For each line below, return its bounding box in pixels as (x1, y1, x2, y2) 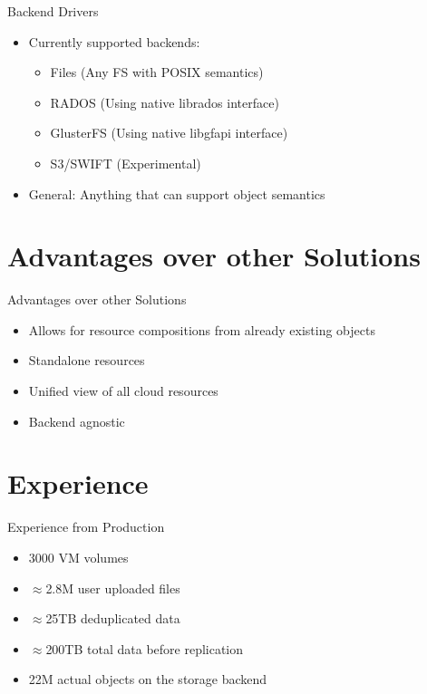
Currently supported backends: (28, 32, 200, 51)
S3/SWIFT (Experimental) (50, 153, 201, 172)
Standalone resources (28, 351, 145, 370)
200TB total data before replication (45, 639, 244, 658)
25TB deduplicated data (45, 609, 180, 628)
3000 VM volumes (28, 547, 129, 566)
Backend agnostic (28, 411, 125, 430)
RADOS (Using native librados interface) (50, 92, 279, 111)
